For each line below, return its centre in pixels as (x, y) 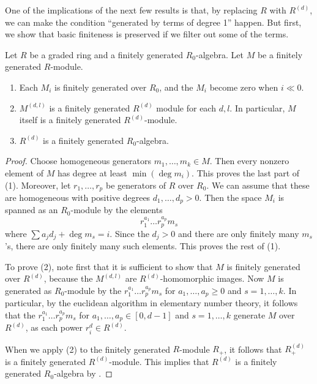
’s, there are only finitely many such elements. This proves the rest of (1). (143, 246)
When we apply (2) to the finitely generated (88, 349)
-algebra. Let (219, 54)
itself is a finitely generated (70, 120)
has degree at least (92, 172)
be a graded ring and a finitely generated (106, 54)
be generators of (136, 185)
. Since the (129, 233)
